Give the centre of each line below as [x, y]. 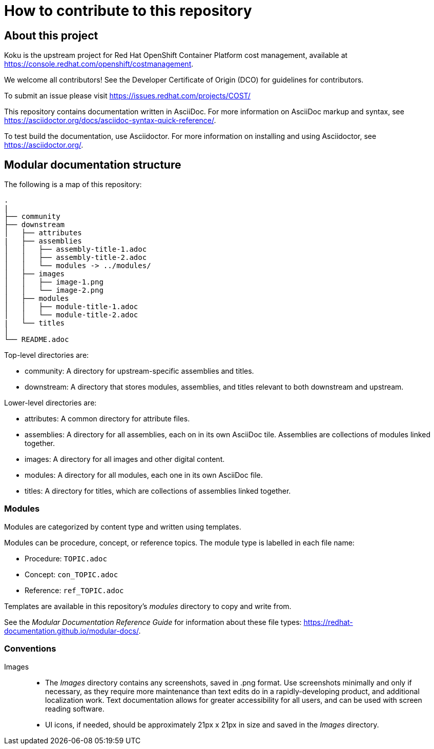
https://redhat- [328, 622]
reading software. [75, 708]
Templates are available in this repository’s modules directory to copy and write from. [148, 606]
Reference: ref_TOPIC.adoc [74, 590]
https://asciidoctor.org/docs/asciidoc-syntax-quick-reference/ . [110, 120]
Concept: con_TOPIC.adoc [71, 574]
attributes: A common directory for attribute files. [107, 419]
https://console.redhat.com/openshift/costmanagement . [99, 64]
